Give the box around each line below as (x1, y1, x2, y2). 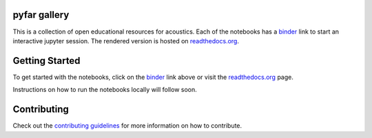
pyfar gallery (12, 9, 70, 21)
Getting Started (12, 55, 81, 67)
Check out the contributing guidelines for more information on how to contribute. (12, 122, 242, 130)
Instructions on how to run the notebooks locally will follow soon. (12, 86, 198, 94)
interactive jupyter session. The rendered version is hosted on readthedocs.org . (12, 36, 239, 45)
